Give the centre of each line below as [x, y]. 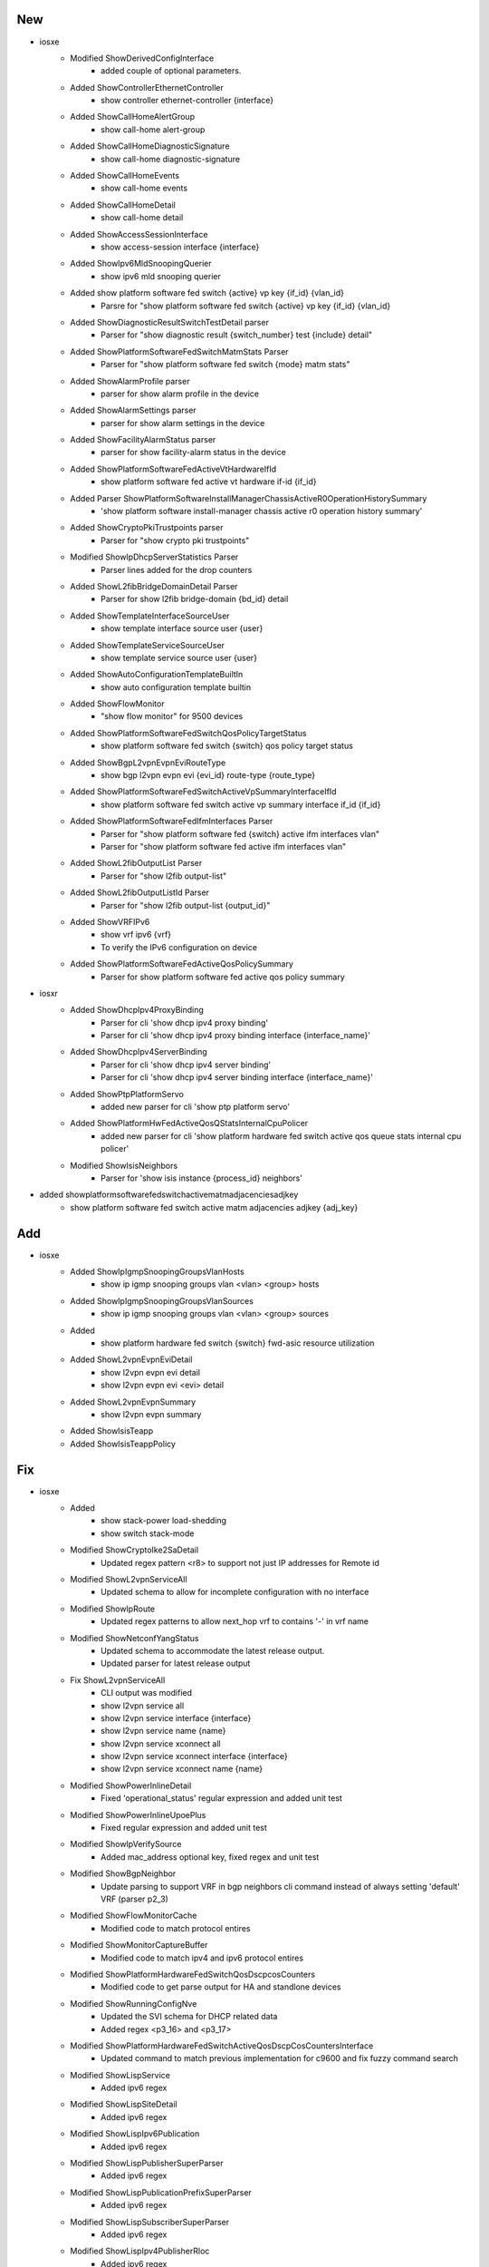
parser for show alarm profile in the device [180, 394]
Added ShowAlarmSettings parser [133, 410]
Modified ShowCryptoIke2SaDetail [134, 1550]
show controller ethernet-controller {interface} [187, 101]
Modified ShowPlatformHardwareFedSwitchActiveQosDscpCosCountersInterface [222, 2046]
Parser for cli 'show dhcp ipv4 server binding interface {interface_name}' [237, 1077]
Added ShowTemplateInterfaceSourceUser [150, 616]
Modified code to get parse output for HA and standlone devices [221, 1987]
